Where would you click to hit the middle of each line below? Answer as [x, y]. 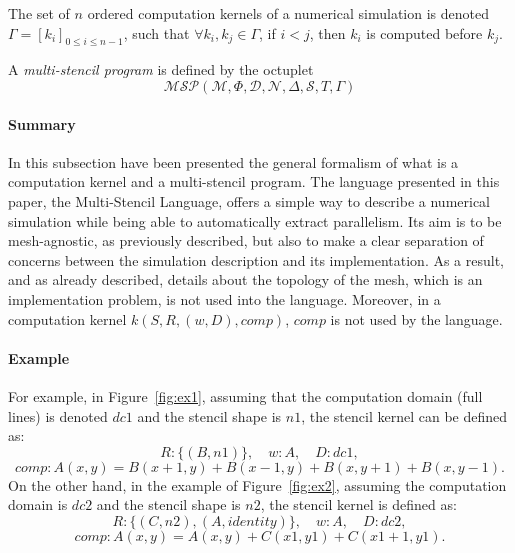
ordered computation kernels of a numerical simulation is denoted [288, 13]
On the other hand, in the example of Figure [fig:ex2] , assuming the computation [257, 484]
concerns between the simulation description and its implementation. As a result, [256, 259]
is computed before [424, 32]
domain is [38, 504]
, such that [156, 32]
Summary [42, 123]
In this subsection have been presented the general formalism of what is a [233, 161]
